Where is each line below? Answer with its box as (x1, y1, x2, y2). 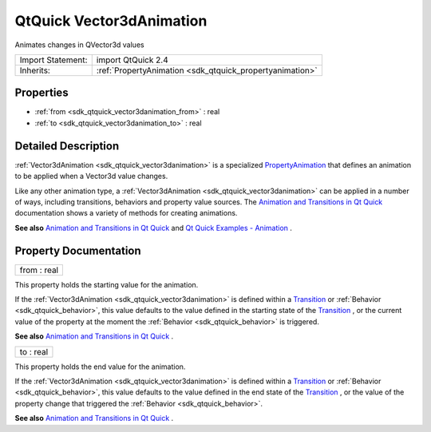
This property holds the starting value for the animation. (14, 279, 199, 289)
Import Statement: (19, 54, 88, 65)
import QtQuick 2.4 (96, 54, 168, 65)
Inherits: (19, 65, 51, 76)
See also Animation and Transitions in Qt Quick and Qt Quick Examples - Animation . (14, 223, 293, 232)
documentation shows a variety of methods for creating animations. (14, 208, 238, 218)
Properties (14, 86, 69, 100)
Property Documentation (14, 244, 141, 257)
